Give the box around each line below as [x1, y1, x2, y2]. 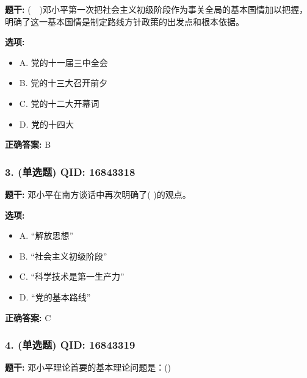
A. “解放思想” [19, 229, 74, 242]
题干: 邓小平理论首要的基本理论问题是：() [5, 361, 172, 374]
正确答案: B [5, 138, 51, 151]
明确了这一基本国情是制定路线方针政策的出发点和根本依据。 [5, 15, 244, 27]
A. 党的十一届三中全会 [19, 56, 108, 68]
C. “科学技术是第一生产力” [19, 270, 125, 283]
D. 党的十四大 [19, 117, 74, 130]
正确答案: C [5, 311, 51, 324]
